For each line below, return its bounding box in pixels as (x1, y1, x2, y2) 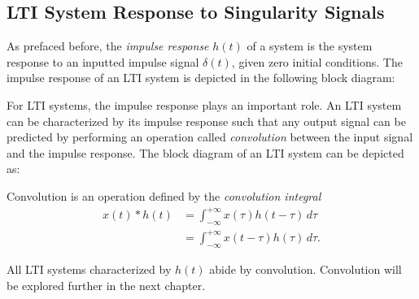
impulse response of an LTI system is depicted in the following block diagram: (7, 69, 395, 86)
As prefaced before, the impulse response (7, 37, 209, 54)
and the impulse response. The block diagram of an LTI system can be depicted (7, 144, 404, 161)
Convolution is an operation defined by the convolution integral (7, 187, 321, 204)
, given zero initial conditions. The (231, 53, 403, 70)
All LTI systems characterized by (7, 261, 172, 278)
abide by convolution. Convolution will (209, 261, 402, 278)
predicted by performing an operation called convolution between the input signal (7, 128, 413, 145)
